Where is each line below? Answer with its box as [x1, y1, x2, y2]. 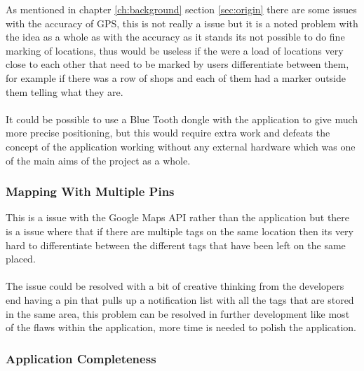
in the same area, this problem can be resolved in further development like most [6, 306, 350, 321]
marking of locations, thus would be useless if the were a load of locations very [6, 43, 344, 57]
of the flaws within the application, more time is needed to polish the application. [6, 320, 357, 335]
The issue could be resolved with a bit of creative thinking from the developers [6, 279, 344, 293]
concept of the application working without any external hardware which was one [6, 139, 356, 153]
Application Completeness [6, 349, 156, 367]
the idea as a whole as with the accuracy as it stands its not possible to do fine [6, 29, 345, 44]
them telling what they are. [6, 84, 123, 99]
